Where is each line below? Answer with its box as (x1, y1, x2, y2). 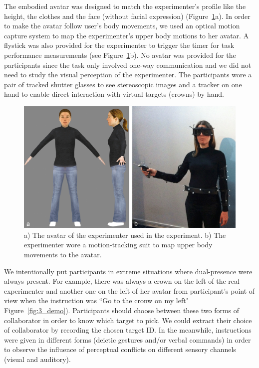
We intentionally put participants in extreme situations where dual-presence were (4, 266, 253, 276)
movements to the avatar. (24, 249, 102, 260)
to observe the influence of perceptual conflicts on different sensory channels (4, 344, 236, 355)
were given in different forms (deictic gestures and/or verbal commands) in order (4, 334, 251, 345)
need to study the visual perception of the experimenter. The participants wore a (4, 69, 252, 80)
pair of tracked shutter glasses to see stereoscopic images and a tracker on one (4, 79, 242, 89)
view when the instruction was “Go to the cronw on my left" (4, 295, 189, 306)
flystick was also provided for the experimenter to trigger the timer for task (4, 40, 235, 50)
